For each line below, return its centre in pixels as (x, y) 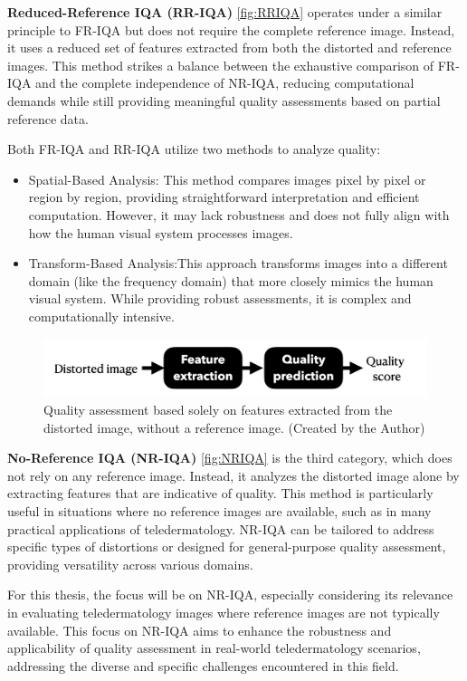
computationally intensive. (101, 316)
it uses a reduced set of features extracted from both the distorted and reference (229, 48)
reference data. (48, 118)
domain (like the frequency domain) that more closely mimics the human (231, 280)
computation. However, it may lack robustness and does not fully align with (239, 214)
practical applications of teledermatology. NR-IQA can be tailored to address (221, 528)
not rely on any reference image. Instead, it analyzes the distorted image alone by (233, 475)
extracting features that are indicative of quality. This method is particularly (220, 493)
